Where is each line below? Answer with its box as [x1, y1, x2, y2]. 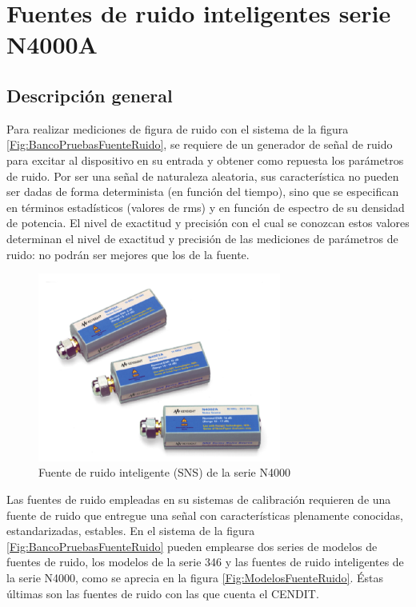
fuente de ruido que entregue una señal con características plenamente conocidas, [6, 506, 403, 523]
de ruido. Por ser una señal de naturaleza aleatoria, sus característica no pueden [6, 167, 399, 184]
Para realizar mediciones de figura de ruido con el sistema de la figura [6, 120, 349, 137]
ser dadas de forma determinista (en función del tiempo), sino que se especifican [6, 183, 399, 200]
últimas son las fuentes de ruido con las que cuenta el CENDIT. [6, 585, 319, 601]
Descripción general [6, 82, 173, 107]
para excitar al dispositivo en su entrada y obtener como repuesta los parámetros [6, 151, 404, 168]
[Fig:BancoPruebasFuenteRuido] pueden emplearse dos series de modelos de [6, 537, 378, 554]
